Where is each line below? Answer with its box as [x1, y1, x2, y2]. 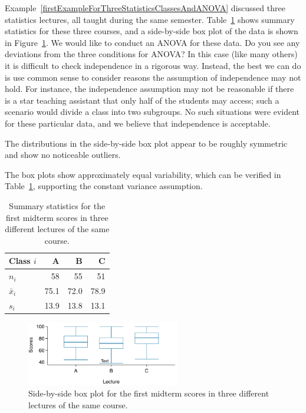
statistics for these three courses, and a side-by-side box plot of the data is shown [5, 25, 298, 37]
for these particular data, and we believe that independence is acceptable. [5, 117, 271, 129]
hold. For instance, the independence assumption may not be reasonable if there [5, 82, 294, 95]
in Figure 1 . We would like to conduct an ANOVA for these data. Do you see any [5, 36, 300, 48]
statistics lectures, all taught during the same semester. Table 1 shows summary [5, 13, 295, 25]
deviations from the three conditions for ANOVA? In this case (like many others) [5, 48, 298, 60]
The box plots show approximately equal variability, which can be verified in [5, 168, 281, 180]
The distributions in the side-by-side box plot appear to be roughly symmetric [5, 137, 288, 149]
